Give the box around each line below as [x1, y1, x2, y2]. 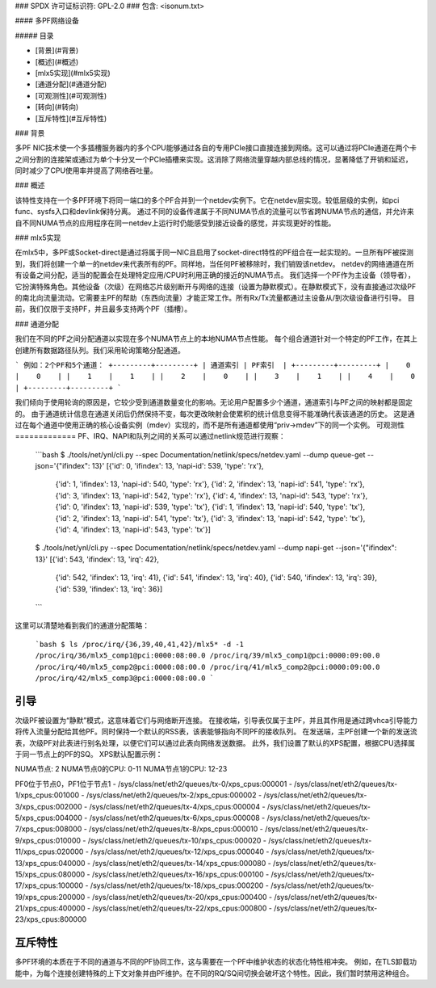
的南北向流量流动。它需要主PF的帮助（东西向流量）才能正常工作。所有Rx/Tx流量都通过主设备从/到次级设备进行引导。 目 [15, 292, 415, 302]
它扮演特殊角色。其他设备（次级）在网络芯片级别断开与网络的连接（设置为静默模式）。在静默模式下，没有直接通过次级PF [15, 281, 417, 291]
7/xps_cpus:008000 [15, 824, 82, 834]
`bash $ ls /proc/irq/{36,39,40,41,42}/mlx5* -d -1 [35, 639, 245, 649]
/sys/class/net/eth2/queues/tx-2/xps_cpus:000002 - [86, 790, 262, 800]
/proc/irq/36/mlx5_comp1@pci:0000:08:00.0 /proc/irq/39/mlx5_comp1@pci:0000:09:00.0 [35, 651, 380, 660]
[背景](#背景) [35, 45, 79, 56]
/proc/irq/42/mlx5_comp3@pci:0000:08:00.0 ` [35, 673, 215, 683]
